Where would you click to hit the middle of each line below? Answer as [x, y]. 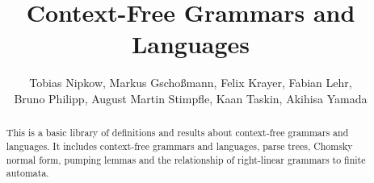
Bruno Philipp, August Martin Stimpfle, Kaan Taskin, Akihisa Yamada [191, 98]
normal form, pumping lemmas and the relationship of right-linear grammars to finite [186, 159]
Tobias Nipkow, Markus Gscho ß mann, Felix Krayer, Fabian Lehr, [191, 83]
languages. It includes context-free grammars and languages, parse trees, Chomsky [179, 146]
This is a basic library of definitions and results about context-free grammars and [177, 133]
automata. [27, 173]
